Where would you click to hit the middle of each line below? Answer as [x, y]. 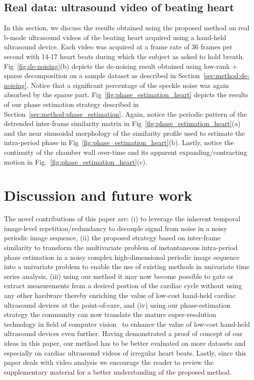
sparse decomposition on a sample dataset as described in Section [102, 75]
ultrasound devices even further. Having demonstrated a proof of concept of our [123, 333]
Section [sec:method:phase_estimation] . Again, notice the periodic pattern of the [126, 114]
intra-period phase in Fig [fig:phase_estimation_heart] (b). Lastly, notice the [119, 142]
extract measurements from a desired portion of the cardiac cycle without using [123, 285]
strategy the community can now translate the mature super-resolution [110, 314]
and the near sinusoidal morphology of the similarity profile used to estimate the [125, 133]
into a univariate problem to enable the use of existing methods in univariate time [127, 266]
